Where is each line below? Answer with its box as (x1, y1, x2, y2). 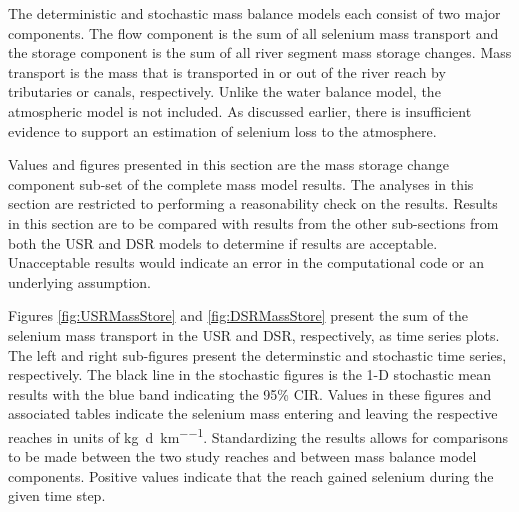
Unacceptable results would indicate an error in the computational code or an (8, 252, 484, 273)
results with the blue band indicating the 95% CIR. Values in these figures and (8, 383, 492, 404)
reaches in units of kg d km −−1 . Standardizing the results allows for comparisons (8, 423, 508, 447)
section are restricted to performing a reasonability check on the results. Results (8, 193, 498, 214)
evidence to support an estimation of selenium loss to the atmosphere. (8, 120, 437, 141)
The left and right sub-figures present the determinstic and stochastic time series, (8, 344, 507, 365)
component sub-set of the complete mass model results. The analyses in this (8, 173, 474, 194)
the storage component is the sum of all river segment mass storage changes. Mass (8, 42, 512, 63)
